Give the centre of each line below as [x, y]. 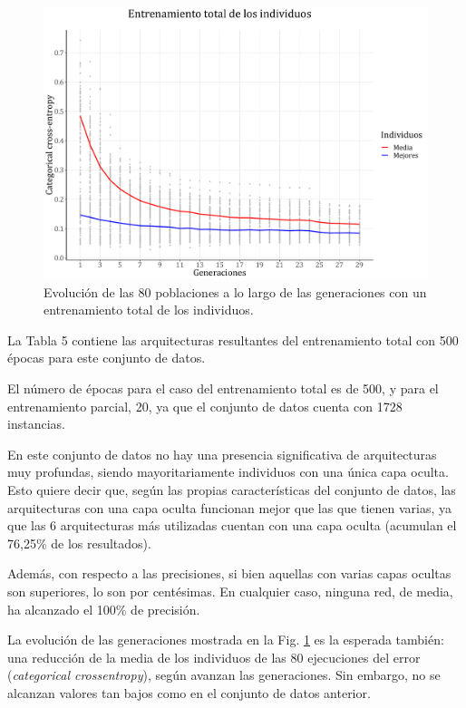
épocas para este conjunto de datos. [107, 358]
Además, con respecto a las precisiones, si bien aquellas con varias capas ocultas [229, 573]
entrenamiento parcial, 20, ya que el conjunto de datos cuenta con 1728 [205, 406]
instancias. [36, 424]
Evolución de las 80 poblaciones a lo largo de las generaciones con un [235, 291]
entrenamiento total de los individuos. [149, 310]
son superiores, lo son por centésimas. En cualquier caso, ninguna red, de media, [230, 591]
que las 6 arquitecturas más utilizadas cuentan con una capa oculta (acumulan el [232, 525]
